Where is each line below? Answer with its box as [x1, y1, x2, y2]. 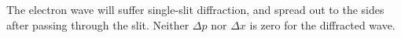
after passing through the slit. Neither [6, 16, 189, 33]
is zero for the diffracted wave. [249, 16, 395, 33]
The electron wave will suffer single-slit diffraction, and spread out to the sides [6, 2, 384, 17]
